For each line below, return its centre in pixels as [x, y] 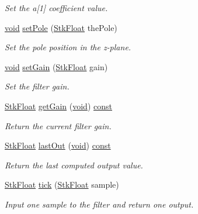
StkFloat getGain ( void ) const [58, 106]
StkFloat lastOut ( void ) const [58, 145]
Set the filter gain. [37, 86]
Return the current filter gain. [58, 125]
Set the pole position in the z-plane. [68, 47]
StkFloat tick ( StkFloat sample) [62, 184]
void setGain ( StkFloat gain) [56, 66]
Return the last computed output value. [74, 165]
